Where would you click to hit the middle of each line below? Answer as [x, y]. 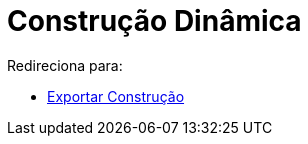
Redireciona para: [65, 65]
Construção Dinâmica [154, 21]
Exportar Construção [116, 96]
